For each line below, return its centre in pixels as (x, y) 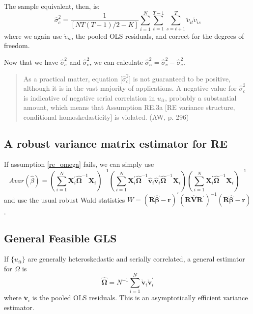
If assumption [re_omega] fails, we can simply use (79, 164)
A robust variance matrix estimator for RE (116, 143)
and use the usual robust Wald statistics (65, 199)
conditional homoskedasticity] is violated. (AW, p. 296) (106, 117)
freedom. (17, 45)
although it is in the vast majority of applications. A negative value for (130, 88)
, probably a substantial (201, 97)
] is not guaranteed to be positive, (180, 78)
